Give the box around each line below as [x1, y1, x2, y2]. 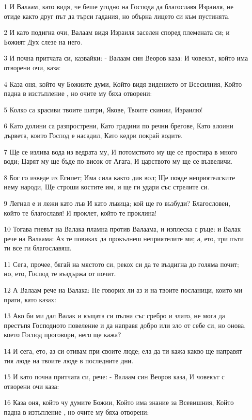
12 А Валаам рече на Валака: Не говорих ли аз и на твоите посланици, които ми [4, 285, 242, 295]
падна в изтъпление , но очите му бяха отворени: [4, 407, 149, 417]
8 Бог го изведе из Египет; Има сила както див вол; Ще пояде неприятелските [4, 172, 235, 182]
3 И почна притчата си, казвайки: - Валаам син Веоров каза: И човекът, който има [4, 53, 248, 63]
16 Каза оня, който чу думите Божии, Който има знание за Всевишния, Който [4, 397, 234, 407]
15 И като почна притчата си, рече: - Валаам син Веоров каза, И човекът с [4, 372, 225, 382]
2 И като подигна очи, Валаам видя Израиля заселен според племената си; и [4, 27, 230, 37]
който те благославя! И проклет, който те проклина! [4, 207, 157, 218]
